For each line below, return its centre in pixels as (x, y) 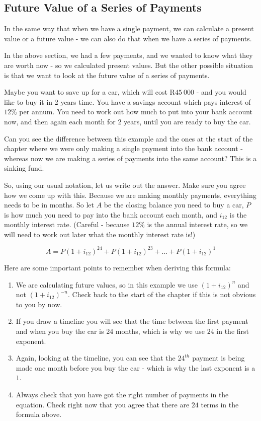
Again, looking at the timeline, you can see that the (96, 358)
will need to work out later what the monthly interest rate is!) (100, 234)
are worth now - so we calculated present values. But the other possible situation (129, 65)
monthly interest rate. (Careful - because (67, 224)
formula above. (39, 414)
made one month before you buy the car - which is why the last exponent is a (136, 367)
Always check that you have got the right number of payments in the (122, 394)
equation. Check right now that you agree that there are (103, 404)
